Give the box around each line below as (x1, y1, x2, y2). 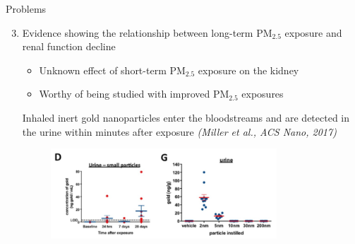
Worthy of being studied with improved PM (39, 86, 229, 101)
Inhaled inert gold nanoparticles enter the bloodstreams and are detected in (22, 110, 350, 124)
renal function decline (22, 39, 116, 54)
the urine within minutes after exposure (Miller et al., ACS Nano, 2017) (22, 124, 337, 139)
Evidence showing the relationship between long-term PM (22, 25, 272, 40)
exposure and (284, 25, 342, 40)
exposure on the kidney (198, 62, 299, 77)
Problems (6, 1, 47, 16)
